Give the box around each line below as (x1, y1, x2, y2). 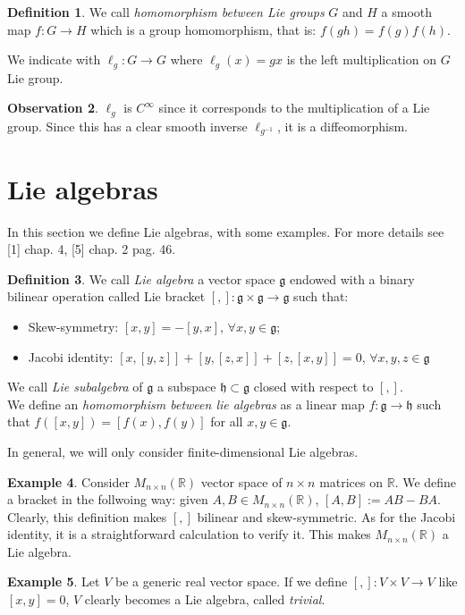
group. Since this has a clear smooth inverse (7, 116, 248, 135)
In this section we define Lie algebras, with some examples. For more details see (7, 222, 444, 240)
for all (210, 412, 243, 431)
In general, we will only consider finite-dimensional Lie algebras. (7, 442, 359, 460)
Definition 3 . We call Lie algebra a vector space (7, 269, 275, 288)
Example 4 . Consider (7, 472, 130, 491)
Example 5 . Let (7, 572, 100, 591)
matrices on (319, 472, 384, 491)
